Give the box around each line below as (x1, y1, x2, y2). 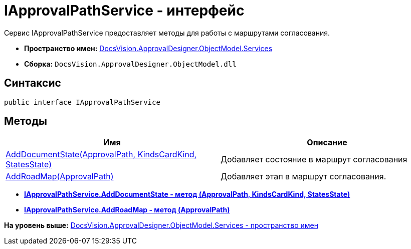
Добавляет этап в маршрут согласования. (221, 171, 386, 182)
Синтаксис (4, 77, 61, 90)
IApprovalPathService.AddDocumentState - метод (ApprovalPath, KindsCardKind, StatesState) (24, 190, 350, 199)
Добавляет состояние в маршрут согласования (221, 154, 407, 165)
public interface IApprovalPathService (4, 98, 160, 106)
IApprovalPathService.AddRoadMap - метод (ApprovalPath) (24, 205, 230, 214)
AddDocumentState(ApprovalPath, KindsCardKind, (6, 149, 197, 160)
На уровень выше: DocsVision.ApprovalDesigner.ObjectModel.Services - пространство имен (4, 221, 318, 230)
